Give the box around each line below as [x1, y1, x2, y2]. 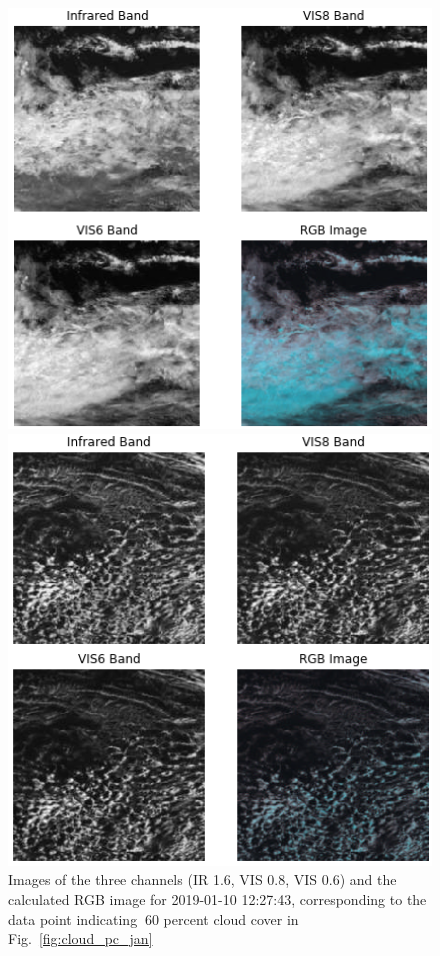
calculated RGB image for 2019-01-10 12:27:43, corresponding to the [8, 888, 427, 909]
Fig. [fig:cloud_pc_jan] [8, 928, 153, 949]
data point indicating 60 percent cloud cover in [8, 908, 299, 929]
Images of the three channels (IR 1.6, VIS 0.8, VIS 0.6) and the [8, 869, 397, 890]
